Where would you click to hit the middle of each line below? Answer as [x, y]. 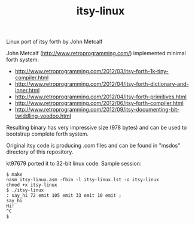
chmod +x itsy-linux [32, 185]
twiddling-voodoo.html [43, 116]
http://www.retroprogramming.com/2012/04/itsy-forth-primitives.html [100, 97]
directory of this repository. [40, 152]
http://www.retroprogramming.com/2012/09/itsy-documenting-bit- [97, 110]
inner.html [27, 91]
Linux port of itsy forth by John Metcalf [54, 42]
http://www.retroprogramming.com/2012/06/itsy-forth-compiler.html [99, 103]
